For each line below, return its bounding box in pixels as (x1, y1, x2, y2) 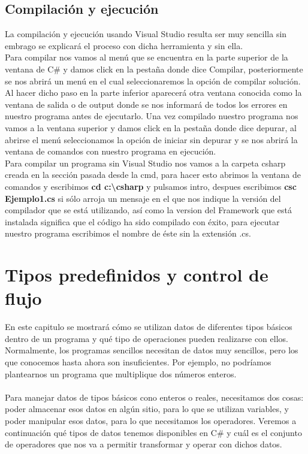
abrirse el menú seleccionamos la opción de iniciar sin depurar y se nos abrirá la (5, 133, 298, 146)
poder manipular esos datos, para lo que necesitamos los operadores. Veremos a (5, 414, 297, 426)
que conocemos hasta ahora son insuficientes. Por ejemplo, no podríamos (5, 355, 271, 368)
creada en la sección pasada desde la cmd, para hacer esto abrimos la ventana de (5, 168, 301, 181)
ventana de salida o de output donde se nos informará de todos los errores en (5, 98, 288, 110)
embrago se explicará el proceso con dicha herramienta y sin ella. (5, 39, 243, 52)
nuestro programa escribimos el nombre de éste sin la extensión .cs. (5, 227, 251, 240)
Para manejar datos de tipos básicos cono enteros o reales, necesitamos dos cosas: (5, 391, 304, 403)
